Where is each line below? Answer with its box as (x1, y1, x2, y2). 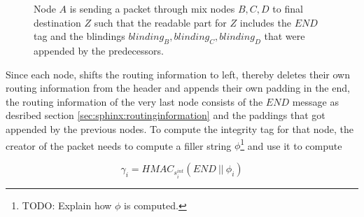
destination (34, 15, 81, 29)
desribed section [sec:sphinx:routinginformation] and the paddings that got (6, 108, 325, 122)
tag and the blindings (34, 29, 125, 43)
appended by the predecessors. (34, 43, 164, 57)
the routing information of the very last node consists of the (6, 94, 263, 108)
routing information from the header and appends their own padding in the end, (6, 80, 350, 95)
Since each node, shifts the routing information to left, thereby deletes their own (6, 66, 350, 81)
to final (272, 1, 303, 15)
